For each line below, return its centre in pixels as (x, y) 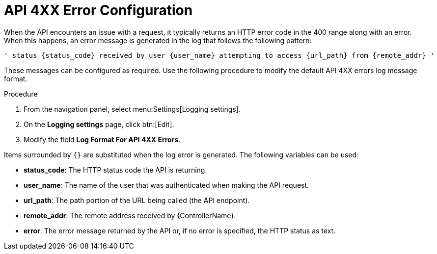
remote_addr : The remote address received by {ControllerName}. (130, 215)
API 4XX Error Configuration (98, 10)
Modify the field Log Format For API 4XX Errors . (102, 139)
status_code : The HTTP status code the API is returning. (115, 170)
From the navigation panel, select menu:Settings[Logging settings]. (132, 109)
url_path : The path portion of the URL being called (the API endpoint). (137, 200)
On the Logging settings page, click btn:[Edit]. (99, 124)
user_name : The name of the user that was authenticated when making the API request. (166, 185)
